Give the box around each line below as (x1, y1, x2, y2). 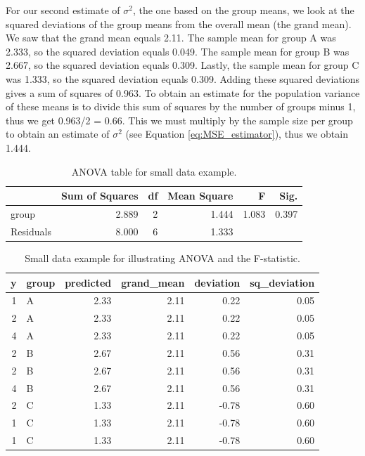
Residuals (11, 223, 51, 238)
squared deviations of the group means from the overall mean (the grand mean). (6, 16, 352, 31)
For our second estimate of (6, 3, 120, 17)
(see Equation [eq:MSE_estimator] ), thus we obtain (125, 126, 348, 141)
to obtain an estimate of (6, 126, 110, 141)
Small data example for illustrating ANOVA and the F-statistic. (25, 250, 300, 265)
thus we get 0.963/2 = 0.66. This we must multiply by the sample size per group (6, 112, 353, 127)
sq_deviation (250, 275, 315, 289)
